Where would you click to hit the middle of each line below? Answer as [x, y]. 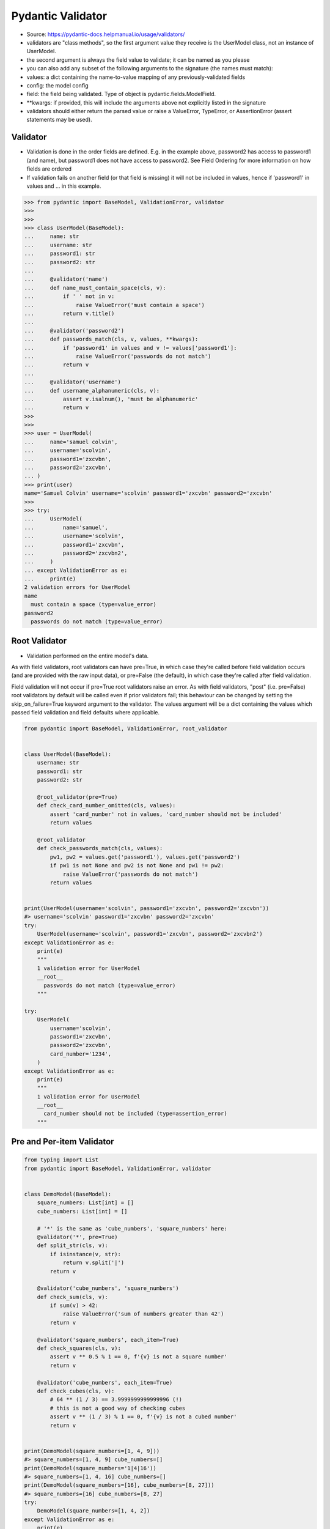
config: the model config [57, 85]
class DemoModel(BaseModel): [68, 1194]
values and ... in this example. [64, 186]
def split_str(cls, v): [72, 1246]
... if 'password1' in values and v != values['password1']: [130, 348]
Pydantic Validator [59, 16]
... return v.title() [69, 313]
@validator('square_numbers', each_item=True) [108, 1340]
